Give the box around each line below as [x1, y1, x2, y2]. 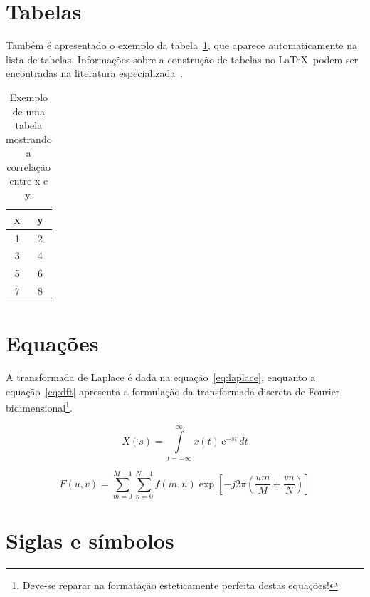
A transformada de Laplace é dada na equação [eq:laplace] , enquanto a [6, 370, 316, 385]
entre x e [9, 173, 48, 188]
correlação [6, 159, 51, 174]
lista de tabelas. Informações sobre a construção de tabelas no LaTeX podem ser [6, 51, 359, 66]
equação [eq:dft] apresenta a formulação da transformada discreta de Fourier [6, 383, 340, 398]
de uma [12, 103, 45, 118]
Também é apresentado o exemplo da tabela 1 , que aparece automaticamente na [6, 38, 357, 53]
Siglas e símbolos [6, 526, 174, 555]
